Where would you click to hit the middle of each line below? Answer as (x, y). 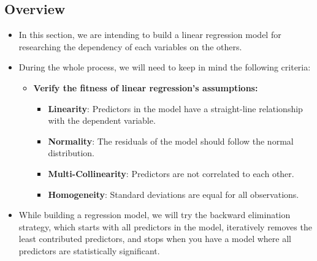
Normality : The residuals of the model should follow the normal (171, 141)
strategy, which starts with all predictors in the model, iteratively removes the (165, 226)
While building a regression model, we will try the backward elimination (155, 215)
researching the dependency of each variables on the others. (130, 46)
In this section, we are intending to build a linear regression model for (150, 35)
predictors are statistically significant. (89, 250)
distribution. (71, 153)
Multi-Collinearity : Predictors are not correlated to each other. (171, 173)
